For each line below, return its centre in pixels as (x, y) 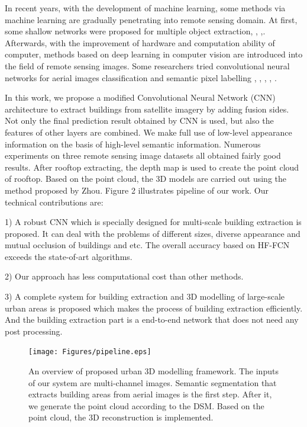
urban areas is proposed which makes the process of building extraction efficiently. (154, 308)
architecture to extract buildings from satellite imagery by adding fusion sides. (147, 109)
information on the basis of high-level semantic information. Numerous (133, 144)
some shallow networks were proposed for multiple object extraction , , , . (135, 31)
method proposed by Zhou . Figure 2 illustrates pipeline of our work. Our (137, 190)
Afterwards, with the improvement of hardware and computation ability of (140, 42)
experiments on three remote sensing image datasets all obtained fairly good (143, 155)
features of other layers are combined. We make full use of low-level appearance (148, 132)
